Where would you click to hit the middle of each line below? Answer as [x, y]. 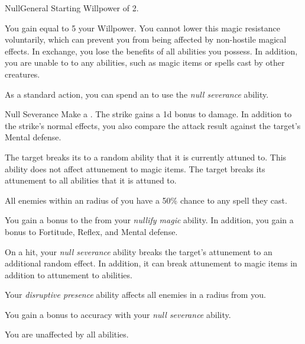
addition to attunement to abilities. [69, 274]
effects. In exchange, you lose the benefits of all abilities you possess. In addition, [151, 51]
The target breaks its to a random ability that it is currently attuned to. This [146, 157]
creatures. [22, 74]
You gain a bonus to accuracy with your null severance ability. [118, 314]
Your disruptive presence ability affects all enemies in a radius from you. [135, 295]
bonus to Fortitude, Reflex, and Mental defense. [91, 231]
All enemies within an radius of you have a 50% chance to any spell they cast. [146, 200]
